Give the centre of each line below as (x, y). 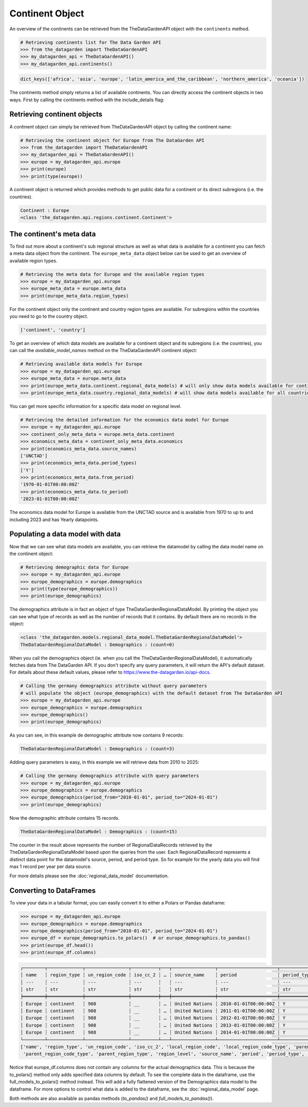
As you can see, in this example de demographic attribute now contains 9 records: (97, 735)
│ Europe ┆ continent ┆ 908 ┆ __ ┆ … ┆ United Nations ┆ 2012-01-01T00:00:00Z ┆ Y (153, 1018)
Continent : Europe (45, 210)
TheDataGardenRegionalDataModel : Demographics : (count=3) (98, 749)
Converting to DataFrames (53, 891)
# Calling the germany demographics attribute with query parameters (110, 776)
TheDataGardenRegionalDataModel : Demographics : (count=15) (99, 832)
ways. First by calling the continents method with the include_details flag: (87, 100)
